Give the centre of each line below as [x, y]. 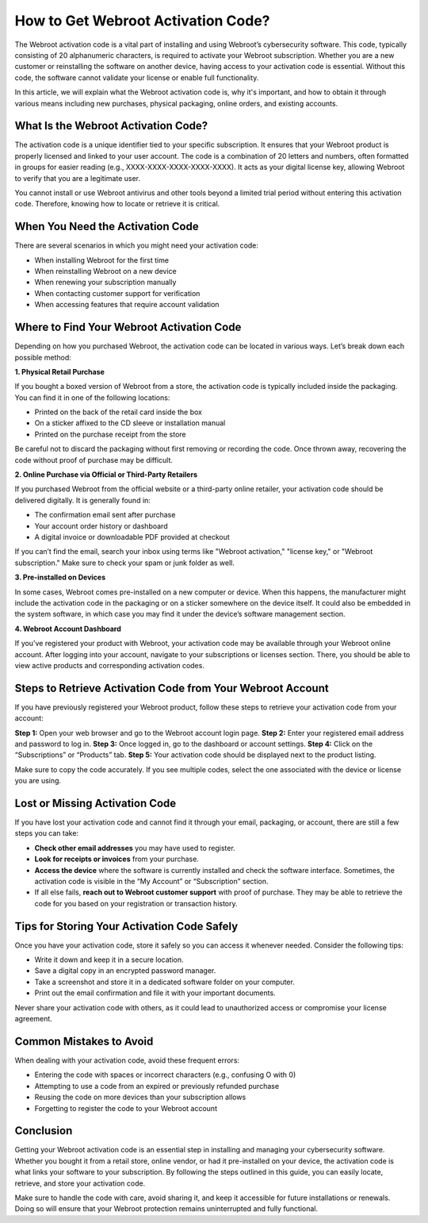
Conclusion [44, 1131]
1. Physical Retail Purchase [59, 371]
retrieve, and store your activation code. [80, 1183]
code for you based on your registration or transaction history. [136, 903]
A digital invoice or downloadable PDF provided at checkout [132, 537]
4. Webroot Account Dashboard [68, 629]
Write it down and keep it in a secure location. [109, 960]
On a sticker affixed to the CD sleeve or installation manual [130, 423]
